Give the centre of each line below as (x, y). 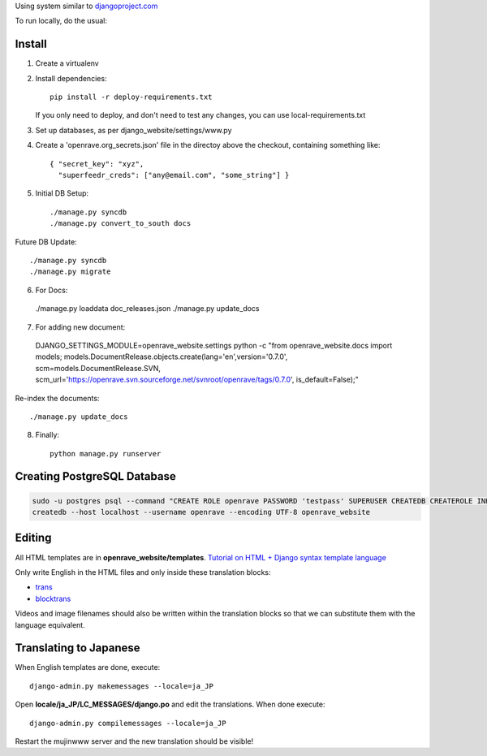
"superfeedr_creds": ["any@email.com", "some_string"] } (174, 175)
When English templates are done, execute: (88, 667)
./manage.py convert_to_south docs (121, 224)
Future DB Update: (46, 242)
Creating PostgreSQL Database (95, 476)
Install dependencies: (71, 78)
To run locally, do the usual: (61, 21)
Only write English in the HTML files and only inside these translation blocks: (143, 572)
